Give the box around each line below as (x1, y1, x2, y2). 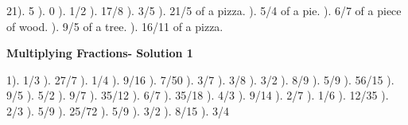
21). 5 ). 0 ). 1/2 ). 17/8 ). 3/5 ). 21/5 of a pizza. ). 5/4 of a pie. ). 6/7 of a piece (6, 2, 402, 18)
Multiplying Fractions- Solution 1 (6, 45, 193, 61)
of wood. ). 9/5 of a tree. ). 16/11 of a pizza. (6, 18, 223, 34)
